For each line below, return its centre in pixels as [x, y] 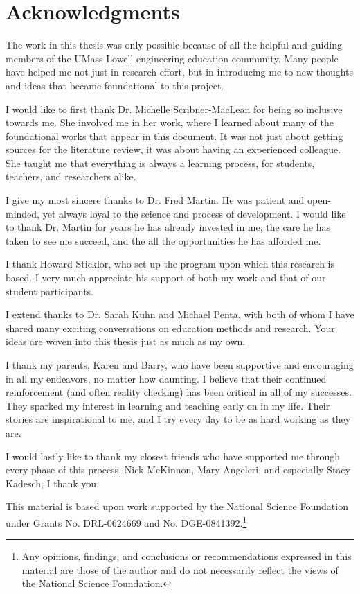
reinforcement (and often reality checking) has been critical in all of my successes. [179, 392]
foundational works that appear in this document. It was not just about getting [174, 136]
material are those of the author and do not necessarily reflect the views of [180, 569]
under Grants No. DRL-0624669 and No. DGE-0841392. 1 [126, 521]
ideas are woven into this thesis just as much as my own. [126, 341]
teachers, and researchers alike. [71, 176]
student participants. [49, 291]
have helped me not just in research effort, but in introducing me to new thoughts [180, 72]
